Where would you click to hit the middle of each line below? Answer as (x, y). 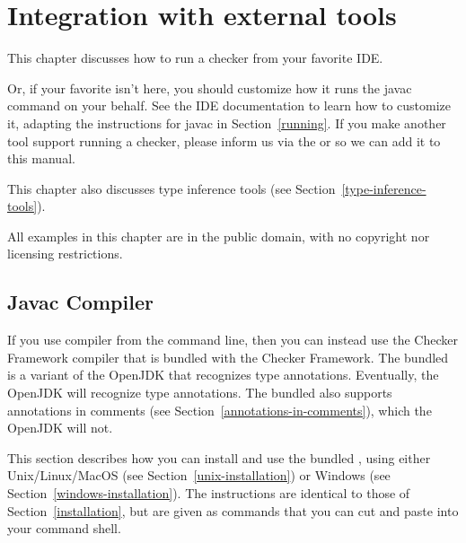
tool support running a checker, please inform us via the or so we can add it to (224, 140)
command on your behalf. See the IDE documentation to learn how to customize (229, 105)
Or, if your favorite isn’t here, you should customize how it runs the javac (210, 88)
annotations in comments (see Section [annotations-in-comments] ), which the (220, 410)
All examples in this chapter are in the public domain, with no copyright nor (219, 236)
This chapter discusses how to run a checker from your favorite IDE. (195, 58)
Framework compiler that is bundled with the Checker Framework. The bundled (228, 357)
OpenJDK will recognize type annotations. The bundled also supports (200, 393)
